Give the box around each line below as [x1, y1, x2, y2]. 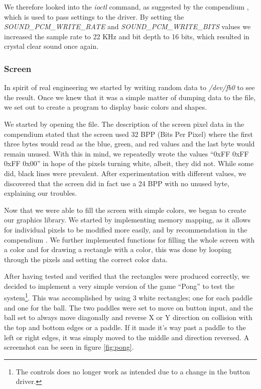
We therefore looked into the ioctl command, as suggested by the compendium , [4, 2, 249, 12]
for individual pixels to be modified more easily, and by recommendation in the [4, 224, 247, 235]
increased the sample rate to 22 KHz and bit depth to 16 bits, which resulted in [4, 31, 249, 41]
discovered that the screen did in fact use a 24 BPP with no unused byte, [4, 178, 229, 188]
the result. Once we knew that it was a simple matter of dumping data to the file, [4, 92, 256, 102]
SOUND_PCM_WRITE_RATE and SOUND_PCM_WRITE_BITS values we [4, 21, 251, 32]
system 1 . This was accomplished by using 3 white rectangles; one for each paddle [4, 291, 252, 303]
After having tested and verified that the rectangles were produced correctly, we [4, 271, 250, 281]
